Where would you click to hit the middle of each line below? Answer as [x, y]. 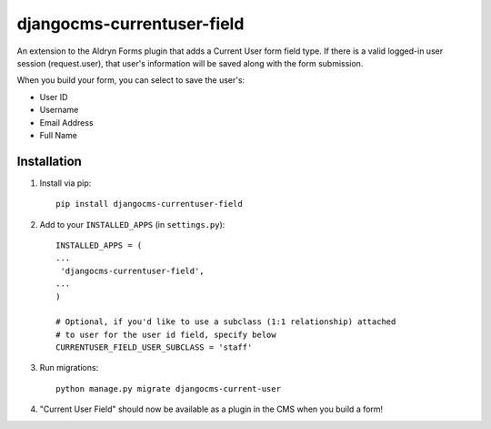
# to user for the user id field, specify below [166, 334]
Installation [49, 161]
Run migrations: [69, 368]
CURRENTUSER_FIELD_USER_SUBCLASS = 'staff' [154, 347]
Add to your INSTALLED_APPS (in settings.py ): [132, 224]
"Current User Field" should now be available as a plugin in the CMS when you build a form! [211, 409]
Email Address [67, 122]
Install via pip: [65, 183]
